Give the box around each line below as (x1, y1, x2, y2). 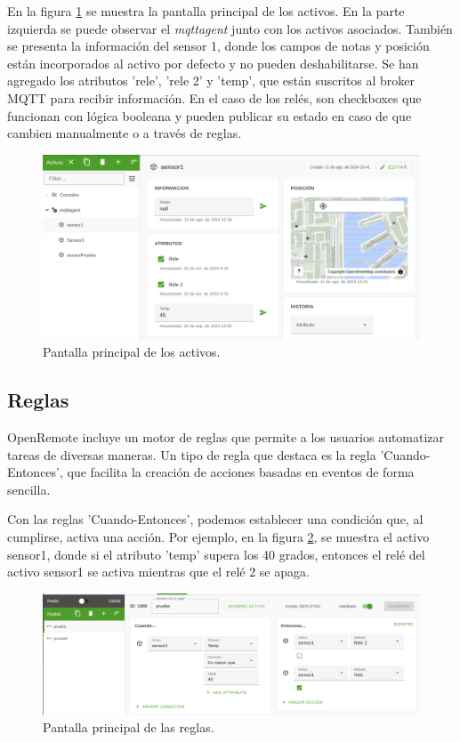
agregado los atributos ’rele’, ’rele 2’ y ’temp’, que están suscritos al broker (7, 71, 416, 90)
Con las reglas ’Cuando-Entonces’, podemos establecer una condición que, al (7, 510, 424, 528)
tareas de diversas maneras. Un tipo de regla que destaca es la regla (7, 445, 376, 464)
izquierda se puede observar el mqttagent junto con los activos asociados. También (7, 19, 453, 37)
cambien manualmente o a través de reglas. (7, 124, 242, 142)
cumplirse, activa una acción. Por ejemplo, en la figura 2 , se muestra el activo (7, 527, 430, 545)
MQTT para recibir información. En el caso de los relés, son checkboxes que (7, 88, 422, 107)
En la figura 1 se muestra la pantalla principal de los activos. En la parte (7, 2, 405, 20)
